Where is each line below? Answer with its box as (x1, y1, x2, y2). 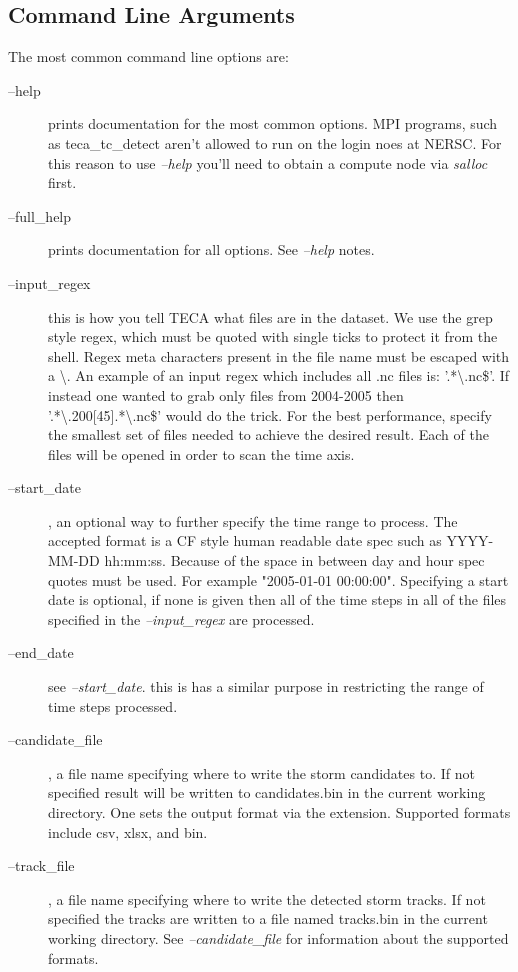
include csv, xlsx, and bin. (48, 821, 208, 842)
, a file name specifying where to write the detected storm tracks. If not (48, 888, 486, 909)
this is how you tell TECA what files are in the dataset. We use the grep (48, 306, 493, 327)
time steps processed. (48, 695, 178, 716)
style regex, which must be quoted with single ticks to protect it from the (48, 326, 498, 347)
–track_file (8, 855, 75, 876)
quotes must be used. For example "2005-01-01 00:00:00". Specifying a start (48, 569, 509, 590)
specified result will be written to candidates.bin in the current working (48, 782, 486, 803)
